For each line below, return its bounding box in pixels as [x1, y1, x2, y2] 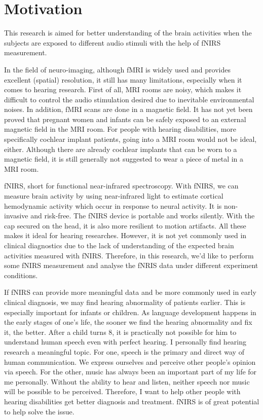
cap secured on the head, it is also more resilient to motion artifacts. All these [4, 220, 246, 231]
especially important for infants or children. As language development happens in [4, 307, 256, 317]
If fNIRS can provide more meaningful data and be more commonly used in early [4, 287, 256, 297]
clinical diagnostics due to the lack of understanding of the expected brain [4, 240, 234, 250]
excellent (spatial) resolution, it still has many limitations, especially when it [4, 74, 242, 85]
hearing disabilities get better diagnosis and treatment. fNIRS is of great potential [4, 396, 259, 406]
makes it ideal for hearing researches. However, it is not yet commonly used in [4, 230, 247, 241]
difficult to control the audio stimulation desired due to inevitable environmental [4, 94, 254, 104]
